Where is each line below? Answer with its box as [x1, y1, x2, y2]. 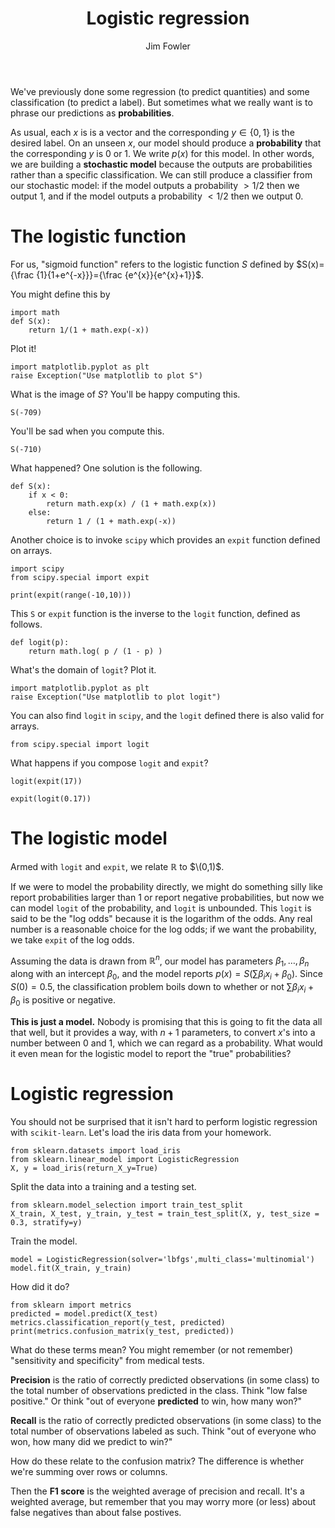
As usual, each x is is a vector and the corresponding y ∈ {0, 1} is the [10, 126, 295, 138]
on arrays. [10, 544, 53, 556]
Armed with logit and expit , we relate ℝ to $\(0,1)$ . [10, 860, 225, 872]
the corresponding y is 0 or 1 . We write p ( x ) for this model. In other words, [10, 147, 315, 159]
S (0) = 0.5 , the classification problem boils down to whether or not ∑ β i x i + [10, 981, 315, 995]
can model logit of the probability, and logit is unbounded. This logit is [10, 902, 312, 914]
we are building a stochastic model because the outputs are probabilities [10, 158, 313, 170]
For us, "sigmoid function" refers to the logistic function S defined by [10, 258, 295, 270]
